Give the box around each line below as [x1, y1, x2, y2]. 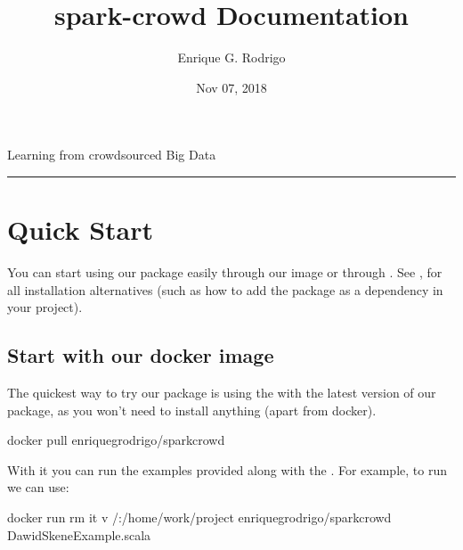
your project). [7, 298, 83, 316]
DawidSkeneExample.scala [7, 525, 151, 544]
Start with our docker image [7, 341, 274, 369]
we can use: [7, 478, 69, 497]
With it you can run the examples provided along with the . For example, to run [7, 460, 447, 479]
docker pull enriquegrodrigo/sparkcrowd [7, 431, 225, 449]
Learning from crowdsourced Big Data [7, 145, 216, 164]
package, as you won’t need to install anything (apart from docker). [7, 400, 377, 419]
